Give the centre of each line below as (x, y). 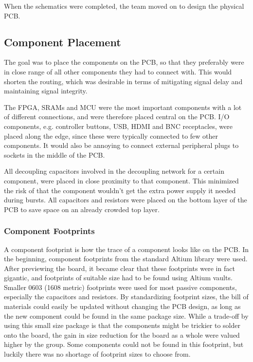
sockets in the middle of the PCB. (54, 154)
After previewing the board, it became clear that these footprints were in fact (119, 268)
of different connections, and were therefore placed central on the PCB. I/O (117, 117)
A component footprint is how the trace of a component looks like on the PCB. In (126, 249)
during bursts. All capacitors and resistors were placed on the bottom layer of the (126, 200)
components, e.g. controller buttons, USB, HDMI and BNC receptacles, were (118, 126)
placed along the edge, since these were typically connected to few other (111, 136)
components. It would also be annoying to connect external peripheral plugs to (121, 145)
